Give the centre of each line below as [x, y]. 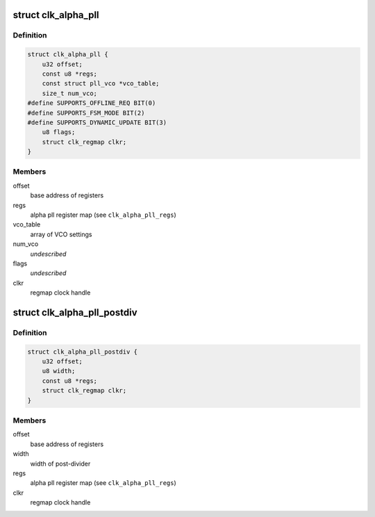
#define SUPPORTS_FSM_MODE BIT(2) [86, 113]
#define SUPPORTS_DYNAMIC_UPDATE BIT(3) [97, 122]
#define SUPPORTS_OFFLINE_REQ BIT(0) [92, 103]
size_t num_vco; [69, 93]
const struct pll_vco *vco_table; [101, 84]
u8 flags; [59, 132]
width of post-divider [60, 463]
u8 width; [59, 371]
